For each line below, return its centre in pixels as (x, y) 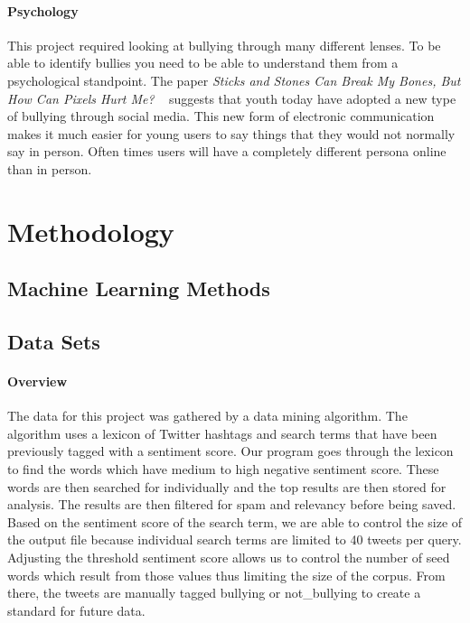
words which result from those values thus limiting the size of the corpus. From (226, 575)
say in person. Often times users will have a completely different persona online (227, 151)
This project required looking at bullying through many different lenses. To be (224, 45)
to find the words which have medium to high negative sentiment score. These (223, 469)
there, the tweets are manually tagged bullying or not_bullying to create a (214, 593)
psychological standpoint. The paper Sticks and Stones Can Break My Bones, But (234, 80)
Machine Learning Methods (139, 288)
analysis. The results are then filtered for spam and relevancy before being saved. (232, 504)
